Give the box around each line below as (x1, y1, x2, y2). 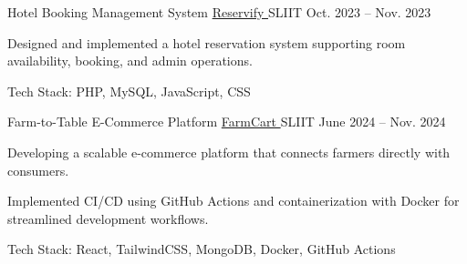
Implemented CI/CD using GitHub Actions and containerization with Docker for (7, 191, 460, 210)
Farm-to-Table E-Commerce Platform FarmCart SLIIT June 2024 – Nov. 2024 (7, 112, 446, 131)
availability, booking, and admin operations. (7, 51, 253, 70)
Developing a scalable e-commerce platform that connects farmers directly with (7, 142, 451, 161)
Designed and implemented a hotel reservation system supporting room (7, 33, 406, 52)
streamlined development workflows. (7, 208, 209, 228)
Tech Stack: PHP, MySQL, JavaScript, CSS (7, 81, 251, 100)
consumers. (7, 160, 69, 179)
